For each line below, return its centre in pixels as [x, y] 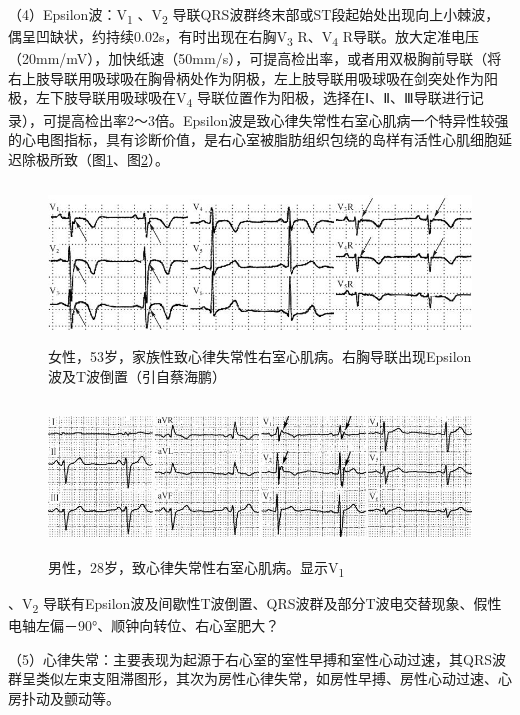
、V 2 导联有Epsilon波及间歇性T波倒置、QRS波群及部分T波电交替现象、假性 [255, 604]
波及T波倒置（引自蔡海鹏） [137, 375]
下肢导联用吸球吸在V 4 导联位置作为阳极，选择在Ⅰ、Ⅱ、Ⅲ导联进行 [259, 99]
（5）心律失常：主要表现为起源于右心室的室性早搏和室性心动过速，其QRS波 [257, 658]
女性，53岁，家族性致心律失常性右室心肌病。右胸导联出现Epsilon [260, 355]
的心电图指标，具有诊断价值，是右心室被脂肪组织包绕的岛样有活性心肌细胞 [253, 139]
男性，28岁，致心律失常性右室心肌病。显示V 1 [196, 568]
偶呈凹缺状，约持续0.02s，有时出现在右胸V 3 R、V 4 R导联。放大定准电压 [244, 37]
